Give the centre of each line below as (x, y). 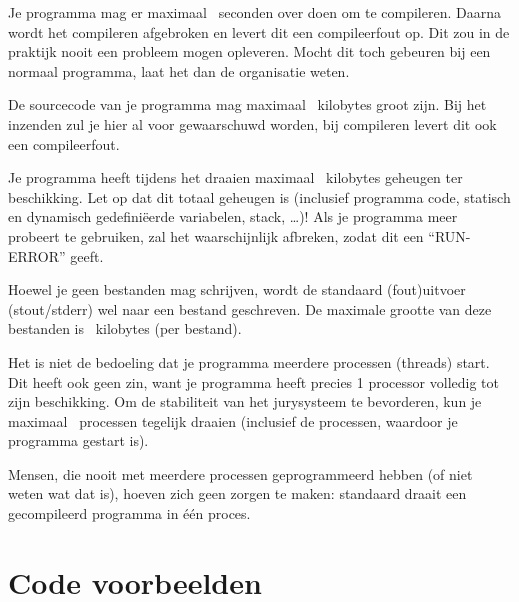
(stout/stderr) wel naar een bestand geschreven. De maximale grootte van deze (250, 308)
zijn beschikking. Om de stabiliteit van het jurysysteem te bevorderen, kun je (245, 401)
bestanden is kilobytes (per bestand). (125, 328)
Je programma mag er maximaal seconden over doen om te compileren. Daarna (254, 12)
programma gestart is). (78, 440)
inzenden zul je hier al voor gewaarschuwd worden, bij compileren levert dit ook (252, 123)
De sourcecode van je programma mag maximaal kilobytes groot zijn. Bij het (247, 104)
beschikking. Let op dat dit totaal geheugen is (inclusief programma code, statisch (259, 196)
